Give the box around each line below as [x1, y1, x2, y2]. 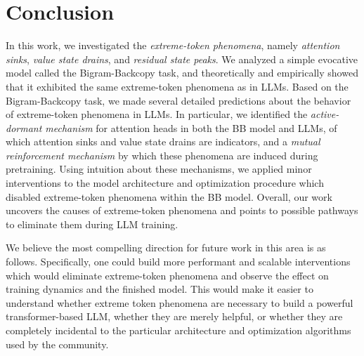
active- [310, 107, 339, 121]
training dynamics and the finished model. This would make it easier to [6, 282, 313, 296]
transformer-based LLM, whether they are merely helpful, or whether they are [6, 309, 343, 324]
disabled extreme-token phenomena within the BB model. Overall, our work [6, 189, 332, 204]
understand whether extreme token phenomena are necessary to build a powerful [6, 295, 353, 310]
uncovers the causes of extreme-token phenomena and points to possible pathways [6, 203, 358, 218]
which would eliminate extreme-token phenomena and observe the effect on [6, 268, 329, 282]
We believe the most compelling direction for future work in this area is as [6, 240, 326, 255]
